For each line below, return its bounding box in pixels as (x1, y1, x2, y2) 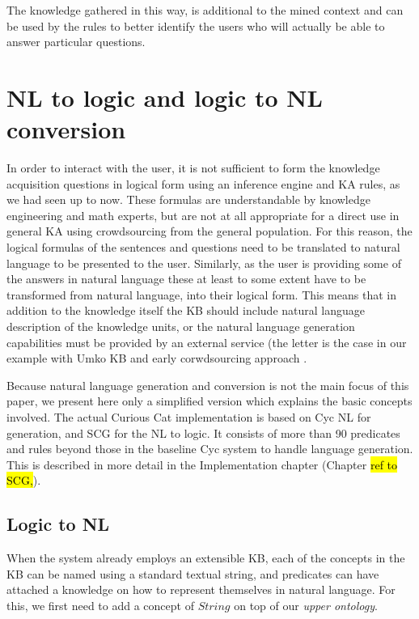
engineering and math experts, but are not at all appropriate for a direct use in (6, 206, 400, 223)
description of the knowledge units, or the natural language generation (6, 318, 355, 335)
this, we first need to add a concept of (6, 596, 194, 613)
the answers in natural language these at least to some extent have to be (6, 270, 366, 287)
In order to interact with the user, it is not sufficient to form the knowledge (6, 159, 380, 176)
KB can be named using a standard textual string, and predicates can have (6, 565, 379, 582)
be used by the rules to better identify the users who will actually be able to (6, 17, 385, 34)
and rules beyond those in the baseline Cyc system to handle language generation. (6, 440, 413, 457)
